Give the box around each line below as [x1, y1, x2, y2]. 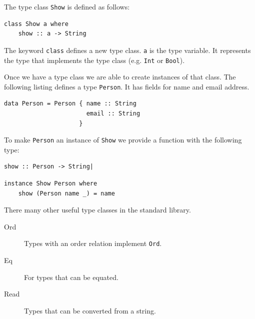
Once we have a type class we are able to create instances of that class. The [4, 71, 236, 82]
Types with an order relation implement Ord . [24, 238, 162, 248]
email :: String [86, 110, 140, 117]
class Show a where [4, 20, 68, 27]
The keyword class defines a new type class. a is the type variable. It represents [4, 44, 251, 55]
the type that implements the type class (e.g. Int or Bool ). [4, 54, 185, 65]
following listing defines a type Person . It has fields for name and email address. [4, 81, 249, 91]
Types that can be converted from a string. [24, 305, 156, 315]
